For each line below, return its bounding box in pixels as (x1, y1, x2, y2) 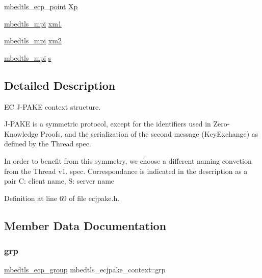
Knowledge (4, 128, 38, 139)
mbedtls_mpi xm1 (4, 18, 62, 29)
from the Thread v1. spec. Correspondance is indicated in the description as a (4, 165, 248, 176)
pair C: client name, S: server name (4, 175, 115, 186)
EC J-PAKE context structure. (4, 101, 101, 112)
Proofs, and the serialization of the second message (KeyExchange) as (40, 128, 258, 139)
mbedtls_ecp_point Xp (4, 1, 78, 11)
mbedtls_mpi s (4, 52, 51, 63)
